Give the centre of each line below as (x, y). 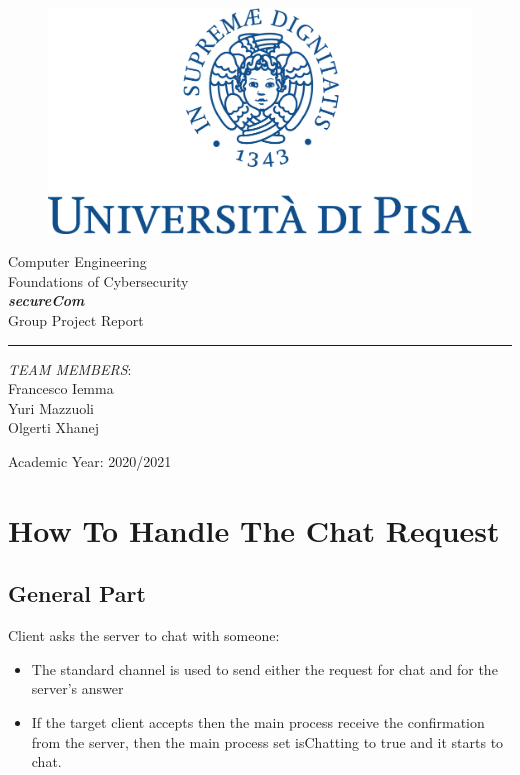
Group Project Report (76, 320)
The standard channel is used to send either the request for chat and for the (264, 668)
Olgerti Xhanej (54, 427)
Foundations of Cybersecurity (98, 280)
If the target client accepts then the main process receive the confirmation (258, 721)
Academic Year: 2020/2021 (90, 461)
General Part (77, 593)
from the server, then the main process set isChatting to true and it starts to (267, 741)
